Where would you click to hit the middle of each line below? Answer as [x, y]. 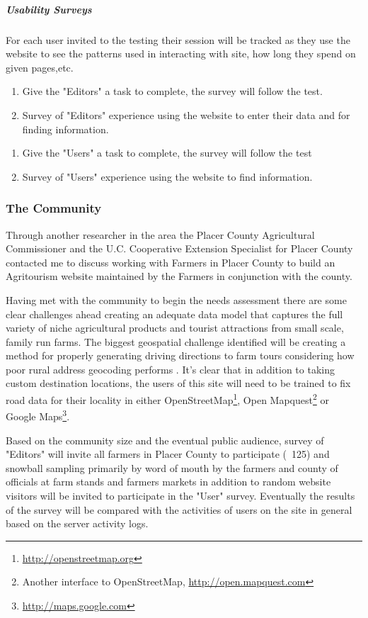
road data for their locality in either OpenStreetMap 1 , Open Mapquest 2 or [167, 399]
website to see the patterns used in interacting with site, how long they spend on [181, 54]
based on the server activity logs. [77, 523]
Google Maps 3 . [38, 415]
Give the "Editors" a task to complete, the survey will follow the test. [172, 91]
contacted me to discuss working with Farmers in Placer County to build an [171, 262]
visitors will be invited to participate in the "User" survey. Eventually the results [180, 495]
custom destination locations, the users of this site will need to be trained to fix [178, 383]
